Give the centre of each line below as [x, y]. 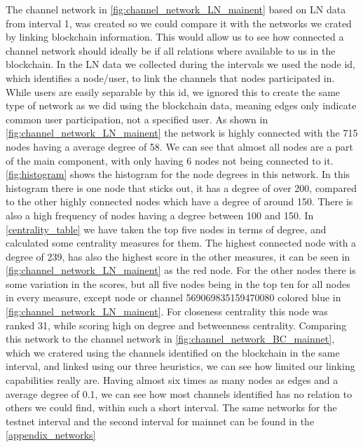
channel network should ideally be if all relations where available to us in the [171, 50]
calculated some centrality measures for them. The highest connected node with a [181, 243]
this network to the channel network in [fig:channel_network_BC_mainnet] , [170, 339]
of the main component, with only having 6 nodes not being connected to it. [170, 160]
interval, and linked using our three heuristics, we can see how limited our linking [180, 366]
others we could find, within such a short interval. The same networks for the [171, 407]
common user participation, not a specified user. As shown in [137, 119]
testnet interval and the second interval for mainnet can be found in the [160, 421]
